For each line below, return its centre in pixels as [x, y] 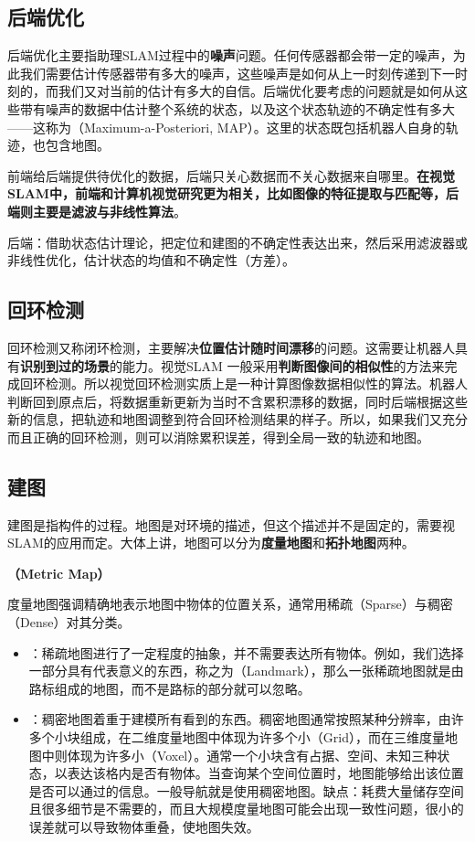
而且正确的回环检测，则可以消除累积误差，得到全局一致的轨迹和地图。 [218, 437]
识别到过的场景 [65, 365]
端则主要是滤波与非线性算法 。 [97, 211]
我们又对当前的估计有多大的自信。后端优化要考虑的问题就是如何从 [256, 91]
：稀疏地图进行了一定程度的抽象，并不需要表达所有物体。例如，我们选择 [246, 652]
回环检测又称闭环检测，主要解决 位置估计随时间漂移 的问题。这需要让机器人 [231, 347]
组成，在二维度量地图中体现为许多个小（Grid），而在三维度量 [262, 737]
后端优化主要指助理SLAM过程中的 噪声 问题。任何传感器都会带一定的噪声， [230, 55]
